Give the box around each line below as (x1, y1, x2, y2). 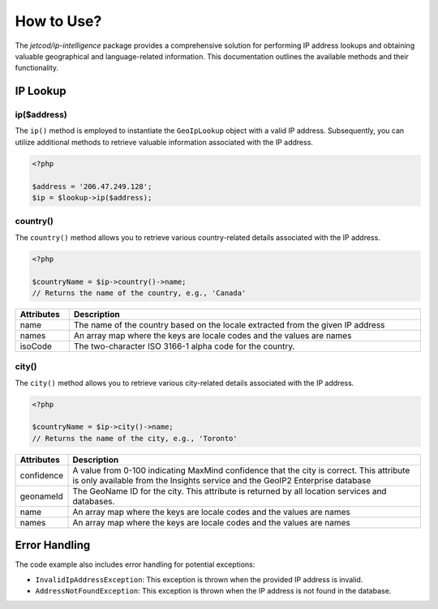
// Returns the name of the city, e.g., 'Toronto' (32, 434, 238, 443)
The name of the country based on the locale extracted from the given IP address (73, 319, 385, 330)
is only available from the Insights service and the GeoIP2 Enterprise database (72, 474, 371, 486)
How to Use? (15, 12, 102, 30)
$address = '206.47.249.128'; (32, 182, 152, 191)
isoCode (19, 341, 53, 352)
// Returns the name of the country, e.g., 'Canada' (32, 288, 247, 298)
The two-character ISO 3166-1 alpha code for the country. (73, 341, 295, 352)
